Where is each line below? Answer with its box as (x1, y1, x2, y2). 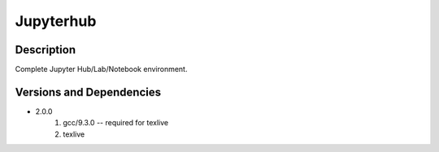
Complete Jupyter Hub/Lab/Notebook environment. (15, 65, 188, 74)
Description (15, 43, 76, 57)
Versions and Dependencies (15, 85, 162, 99)
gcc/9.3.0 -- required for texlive (63, 118, 169, 128)
